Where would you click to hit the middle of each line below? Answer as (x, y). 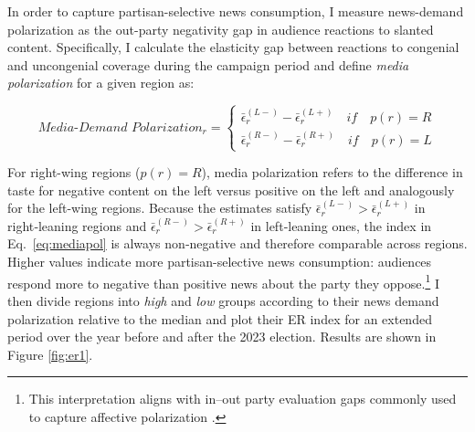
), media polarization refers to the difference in (332, 172)
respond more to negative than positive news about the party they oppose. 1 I (223, 281)
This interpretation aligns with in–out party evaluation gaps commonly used (243, 399)
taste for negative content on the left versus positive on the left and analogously (231, 190)
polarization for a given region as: (101, 83)
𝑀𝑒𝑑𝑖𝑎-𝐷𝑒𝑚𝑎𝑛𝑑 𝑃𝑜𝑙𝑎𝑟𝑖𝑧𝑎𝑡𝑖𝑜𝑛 (120, 127)
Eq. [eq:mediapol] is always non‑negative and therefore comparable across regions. (237, 243)
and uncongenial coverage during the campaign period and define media (208, 64)
